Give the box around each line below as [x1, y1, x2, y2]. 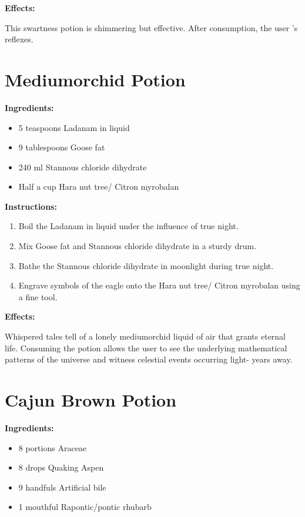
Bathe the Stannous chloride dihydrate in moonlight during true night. [18, 259, 274, 271]
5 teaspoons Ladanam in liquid [18, 121, 130, 133]
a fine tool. [18, 290, 58, 303]
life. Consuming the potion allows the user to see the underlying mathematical [5, 341, 287, 354]
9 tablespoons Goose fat [18, 141, 105, 153]
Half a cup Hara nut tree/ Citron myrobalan [18, 180, 179, 193]
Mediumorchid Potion [5, 67, 186, 91]
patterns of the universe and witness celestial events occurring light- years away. [5, 353, 293, 365]
